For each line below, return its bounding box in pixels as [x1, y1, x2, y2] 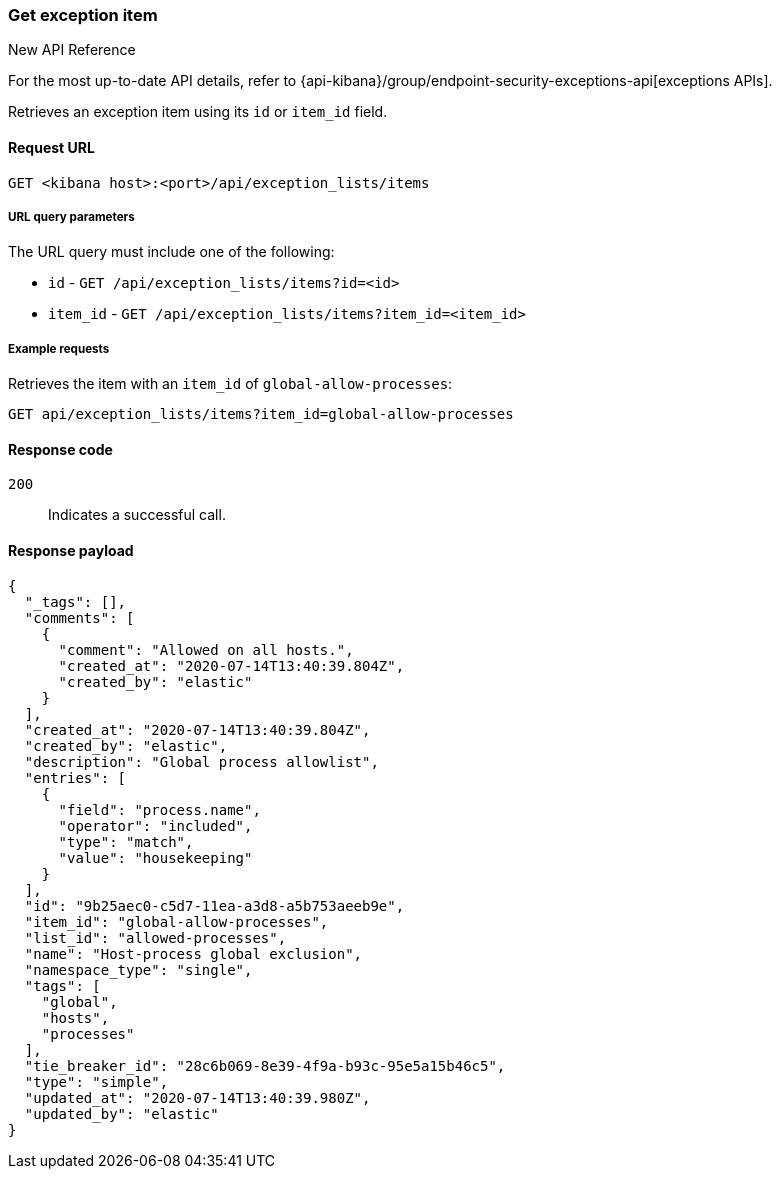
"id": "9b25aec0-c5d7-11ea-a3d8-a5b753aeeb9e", [24, 897, 405, 914]
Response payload [8, 541, 134, 559]
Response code [8, 440, 113, 458]
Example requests [8, 341, 110, 356]
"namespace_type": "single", [24, 961, 253, 978]
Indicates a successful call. [48, 506, 226, 524]
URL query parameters [8, 209, 135, 224]
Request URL [8, 138, 95, 156]
